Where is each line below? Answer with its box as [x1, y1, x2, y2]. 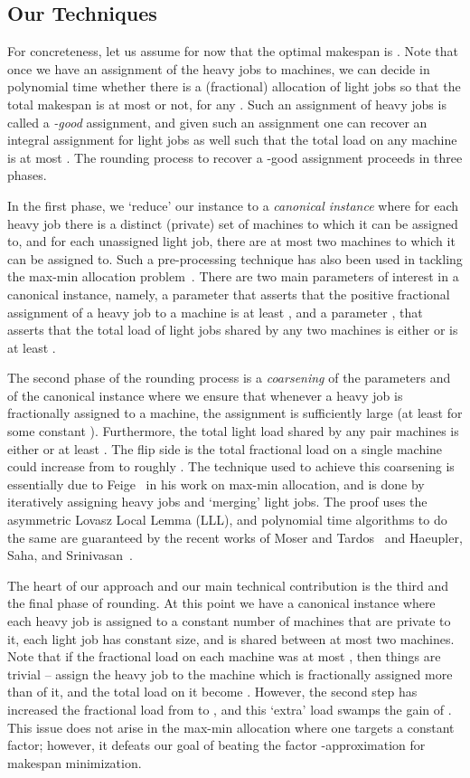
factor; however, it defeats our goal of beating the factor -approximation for [7, 735, 426, 754]
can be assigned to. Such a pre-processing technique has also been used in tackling [7, 249, 463, 268]
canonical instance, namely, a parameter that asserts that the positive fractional [7, 284, 450, 303]
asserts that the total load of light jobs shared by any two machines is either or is [7, 320, 458, 339]
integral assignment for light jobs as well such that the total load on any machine [7, 130, 457, 149]
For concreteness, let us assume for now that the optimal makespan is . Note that [7, 42, 458, 61]
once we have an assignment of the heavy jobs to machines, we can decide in [7, 59, 430, 78]
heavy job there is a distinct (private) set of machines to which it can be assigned [7, 213, 458, 232]
